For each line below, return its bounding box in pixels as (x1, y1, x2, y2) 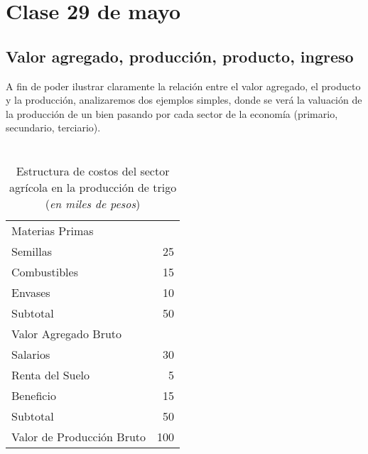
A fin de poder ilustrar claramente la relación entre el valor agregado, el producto (6, 78, 361, 93)
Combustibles (11, 263, 78, 280)
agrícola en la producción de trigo (9, 178, 177, 195)
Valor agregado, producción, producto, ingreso (6, 45, 354, 67)
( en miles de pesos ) (45, 195, 141, 212)
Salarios (11, 345, 50, 362)
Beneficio (11, 387, 56, 404)
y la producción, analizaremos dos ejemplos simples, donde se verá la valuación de (6, 92, 362, 107)
